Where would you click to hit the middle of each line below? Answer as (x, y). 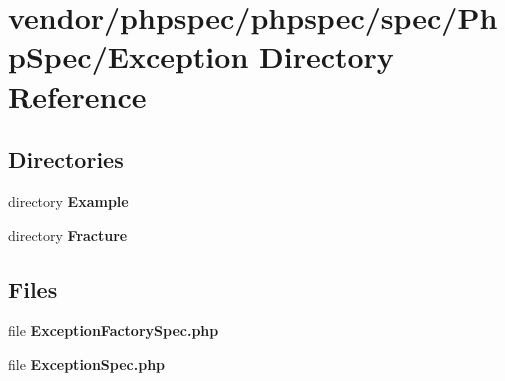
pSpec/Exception (128, 56)
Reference (77, 95)
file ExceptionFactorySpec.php (113, 330)
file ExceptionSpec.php (87, 363)
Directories (66, 159)
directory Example (68, 200)
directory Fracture (68, 234)
